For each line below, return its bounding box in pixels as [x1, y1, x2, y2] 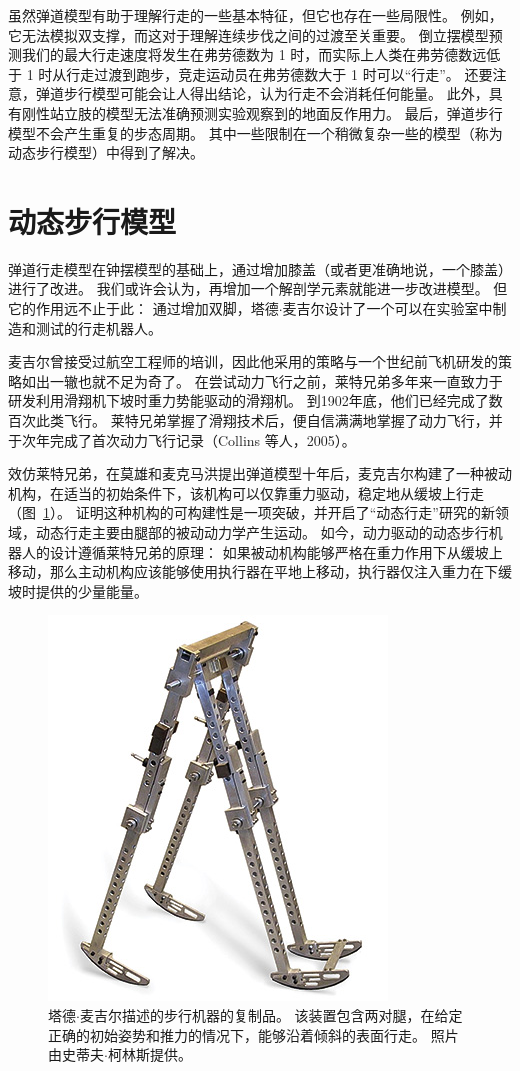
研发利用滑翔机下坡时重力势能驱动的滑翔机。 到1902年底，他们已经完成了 [8, 390, 489, 411]
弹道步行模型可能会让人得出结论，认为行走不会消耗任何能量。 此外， [35, 83, 489, 104]
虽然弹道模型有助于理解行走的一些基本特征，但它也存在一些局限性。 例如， [8, 5, 503, 25]
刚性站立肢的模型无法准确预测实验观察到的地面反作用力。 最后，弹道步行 [21, 102, 503, 123]
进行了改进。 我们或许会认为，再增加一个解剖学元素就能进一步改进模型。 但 [8, 278, 508, 299]
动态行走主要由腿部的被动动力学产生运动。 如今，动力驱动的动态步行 [35, 522, 489, 542]
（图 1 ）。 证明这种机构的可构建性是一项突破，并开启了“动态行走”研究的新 [8, 502, 495, 523]
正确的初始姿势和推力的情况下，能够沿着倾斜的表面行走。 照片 [48, 1024, 459, 1045]
